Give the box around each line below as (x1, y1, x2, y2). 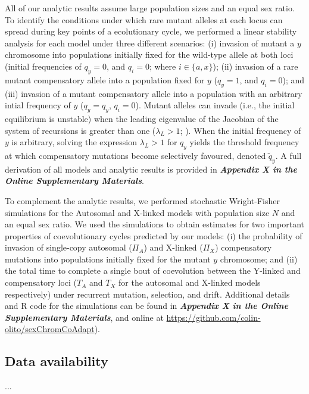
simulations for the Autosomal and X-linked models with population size (5, 206, 270, 218)
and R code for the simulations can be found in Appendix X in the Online (5, 299, 289, 312)
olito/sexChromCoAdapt (5, 323, 95, 335)
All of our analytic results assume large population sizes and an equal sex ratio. (5, 2, 295, 14)
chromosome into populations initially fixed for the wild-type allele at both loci (5, 48, 294, 61)
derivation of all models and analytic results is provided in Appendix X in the (5, 162, 297, 175)
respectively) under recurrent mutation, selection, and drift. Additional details (5, 287, 290, 300)
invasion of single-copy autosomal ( (5, 241, 132, 254)
